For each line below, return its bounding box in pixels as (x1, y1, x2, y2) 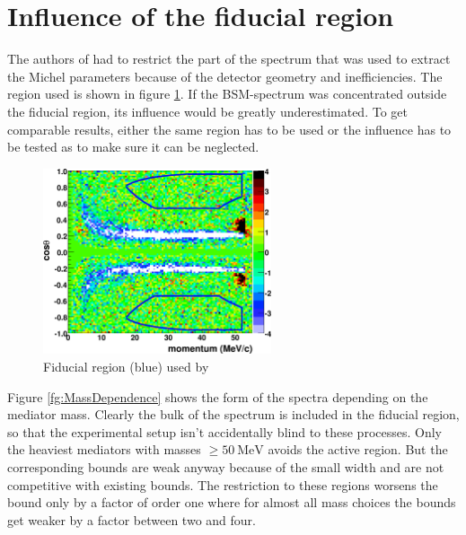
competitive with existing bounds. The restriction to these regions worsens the (7, 475, 438, 494)
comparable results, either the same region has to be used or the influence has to (7, 119, 452, 138)
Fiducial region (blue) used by (43, 356, 209, 375)
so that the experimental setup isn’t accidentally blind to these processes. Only (7, 422, 442, 441)
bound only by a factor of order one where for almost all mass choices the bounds (7, 493, 456, 512)
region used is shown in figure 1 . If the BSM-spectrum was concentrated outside (7, 84, 447, 103)
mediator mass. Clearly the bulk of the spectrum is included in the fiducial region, (7, 405, 460, 424)
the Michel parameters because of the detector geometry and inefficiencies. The (7, 66, 443, 85)
